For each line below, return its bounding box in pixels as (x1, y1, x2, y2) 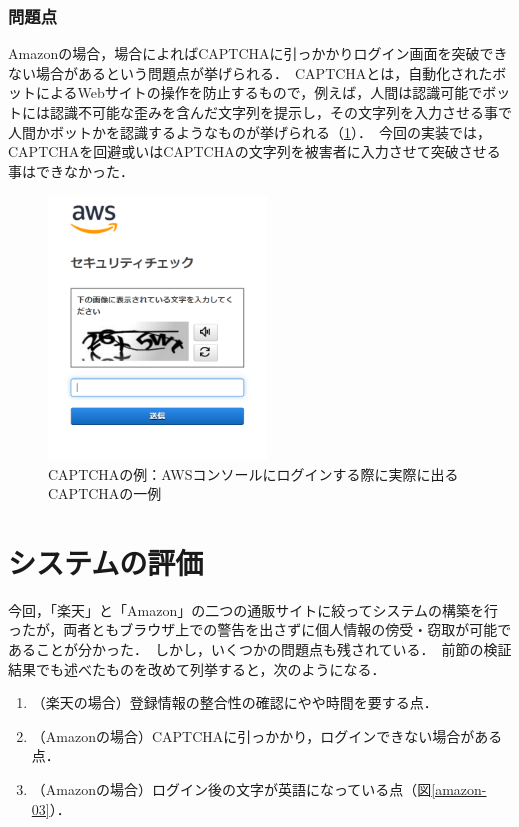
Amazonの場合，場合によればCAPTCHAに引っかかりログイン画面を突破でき (8, 43, 508, 64)
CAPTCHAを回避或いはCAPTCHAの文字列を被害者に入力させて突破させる (8, 141, 501, 162)
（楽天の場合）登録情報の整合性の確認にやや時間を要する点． (31, 692, 438, 713)
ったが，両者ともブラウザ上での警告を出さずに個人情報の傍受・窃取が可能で (8, 619, 512, 640)
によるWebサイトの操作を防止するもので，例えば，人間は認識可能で (35, 82, 483, 103)
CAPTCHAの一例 (48, 483, 162, 504)
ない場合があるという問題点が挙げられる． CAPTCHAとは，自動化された (8, 62, 493, 83)
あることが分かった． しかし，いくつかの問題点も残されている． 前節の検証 (8, 639, 512, 660)
